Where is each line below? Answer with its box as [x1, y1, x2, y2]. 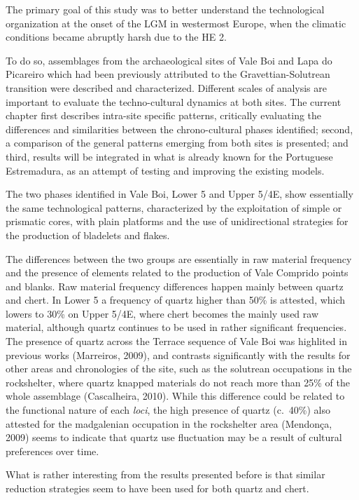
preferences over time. [6, 443, 99, 458]
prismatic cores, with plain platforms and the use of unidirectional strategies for [6, 214, 349, 229]
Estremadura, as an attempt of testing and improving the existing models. [6, 163, 325, 177]
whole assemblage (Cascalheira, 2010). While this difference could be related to [6, 388, 345, 403]
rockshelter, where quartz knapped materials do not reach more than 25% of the [6, 374, 350, 389]
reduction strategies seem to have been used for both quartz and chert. [6, 481, 309, 495]
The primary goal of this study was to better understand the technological [6, 2, 325, 16]
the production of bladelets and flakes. [6, 227, 170, 242]
